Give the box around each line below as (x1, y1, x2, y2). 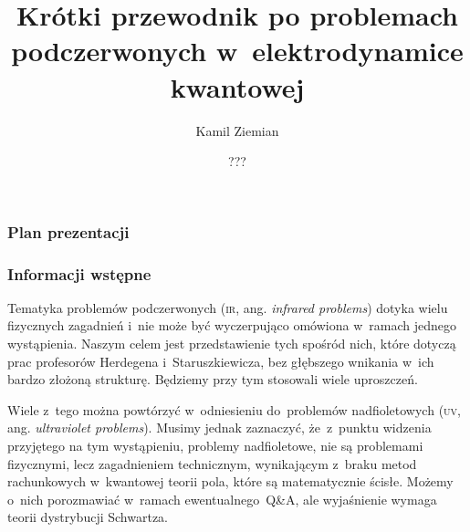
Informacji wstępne (7, 262, 151, 285)
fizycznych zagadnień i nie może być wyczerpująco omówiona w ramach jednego (7, 316, 456, 335)
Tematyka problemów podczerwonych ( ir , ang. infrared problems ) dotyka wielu (7, 297, 448, 317)
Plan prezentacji (7, 220, 130, 243)
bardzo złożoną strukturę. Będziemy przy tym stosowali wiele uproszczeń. (7, 370, 418, 389)
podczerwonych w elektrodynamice (11, 32, 464, 69)
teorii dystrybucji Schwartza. (7, 507, 168, 527)
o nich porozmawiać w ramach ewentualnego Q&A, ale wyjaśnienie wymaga (7, 489, 437, 508)
